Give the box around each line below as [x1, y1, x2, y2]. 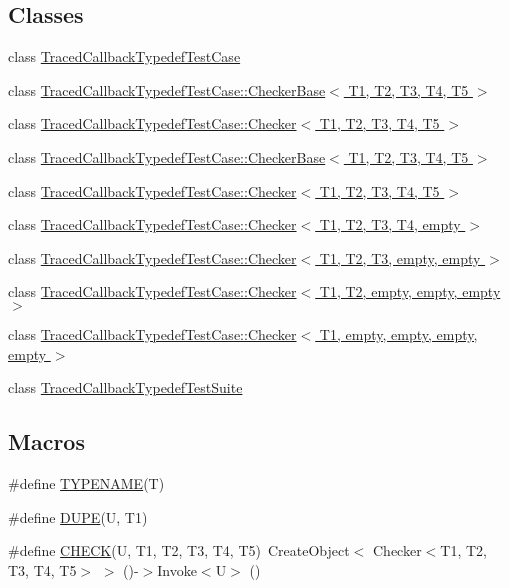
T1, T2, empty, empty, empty [319, 281, 501, 302]
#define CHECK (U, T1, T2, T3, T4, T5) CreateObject [8, 540, 350, 561]
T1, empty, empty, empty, [319, 323, 478, 344]
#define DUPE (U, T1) [8, 506, 148, 527]
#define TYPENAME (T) [8, 472, 165, 493]
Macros [8, 426, 85, 457]
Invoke [157, 559, 197, 580]
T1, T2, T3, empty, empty [319, 247, 481, 268]
